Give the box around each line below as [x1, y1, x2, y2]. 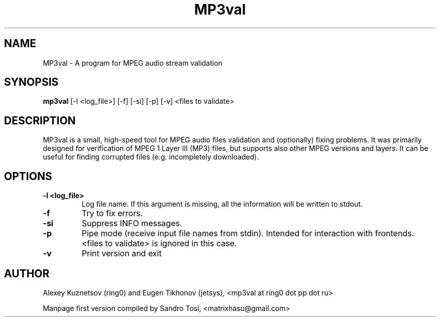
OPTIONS [4, 170, 52, 183]
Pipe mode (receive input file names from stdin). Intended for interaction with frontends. [81, 228, 414, 239]
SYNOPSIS [4, 76, 59, 89]
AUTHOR [4, 267, 50, 280]
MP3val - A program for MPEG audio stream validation [43, 58, 223, 67]
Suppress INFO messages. [81, 218, 182, 229]
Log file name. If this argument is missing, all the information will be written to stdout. [81, 200, 363, 209]
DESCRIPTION [4, 114, 76, 127]
